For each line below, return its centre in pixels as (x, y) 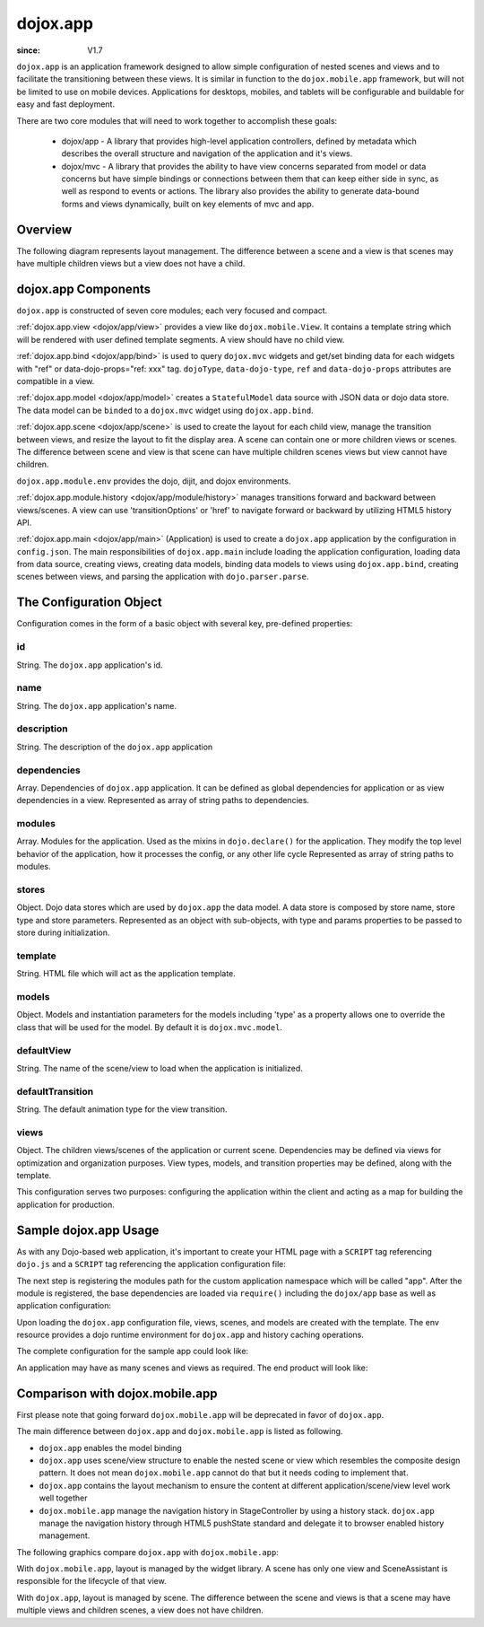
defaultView (44, 1050)
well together (63, 1498)
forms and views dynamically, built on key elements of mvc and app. (188, 204)
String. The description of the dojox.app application (115, 747)
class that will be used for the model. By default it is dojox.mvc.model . (149, 1027)
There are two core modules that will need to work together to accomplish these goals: (177, 120)
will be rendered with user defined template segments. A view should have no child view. (181, 339)
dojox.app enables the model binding (111, 1448)
